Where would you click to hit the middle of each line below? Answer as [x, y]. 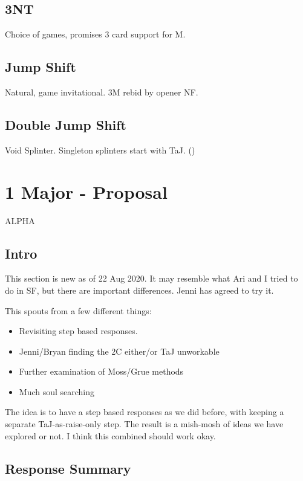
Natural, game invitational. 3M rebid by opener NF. [102, 92]
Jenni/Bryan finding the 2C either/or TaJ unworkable [119, 351]
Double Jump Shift [66, 124]
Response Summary [68, 468]
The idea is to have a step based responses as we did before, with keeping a [145, 412]
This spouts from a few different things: [78, 310]
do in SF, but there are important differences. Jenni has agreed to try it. [139, 290]
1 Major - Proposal [86, 191]
